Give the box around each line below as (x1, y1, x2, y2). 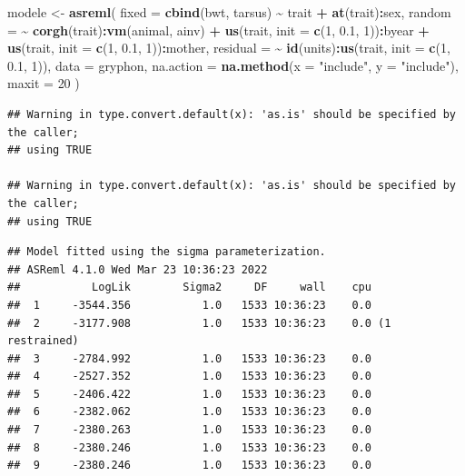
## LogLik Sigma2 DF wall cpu (7, 281, 371, 294)
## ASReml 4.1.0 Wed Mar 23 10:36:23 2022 (7, 263, 268, 276)
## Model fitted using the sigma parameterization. (7, 245, 326, 259)
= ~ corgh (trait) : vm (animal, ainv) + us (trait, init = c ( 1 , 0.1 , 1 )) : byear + (7, 20, 430, 39)
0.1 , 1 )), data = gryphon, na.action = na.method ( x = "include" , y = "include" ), (7, 55, 459, 74)
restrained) (7, 334, 79, 348)
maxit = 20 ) (7, 74, 80, 93)
